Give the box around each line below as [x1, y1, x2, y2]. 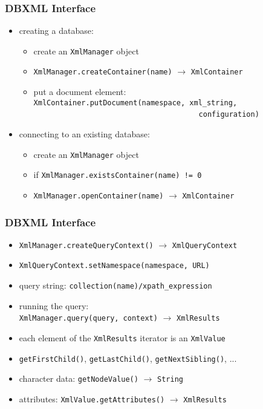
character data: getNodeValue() [19, 372, 138, 385]
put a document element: [33, 85, 126, 98]
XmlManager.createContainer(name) [33, 68, 172, 77]
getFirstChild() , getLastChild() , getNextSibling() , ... [19, 352, 237, 364]
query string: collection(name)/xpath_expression [19, 279, 212, 292]
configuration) [198, 110, 259, 119]
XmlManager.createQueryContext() [19, 241, 154, 250]
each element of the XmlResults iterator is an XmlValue [19, 332, 226, 344]
